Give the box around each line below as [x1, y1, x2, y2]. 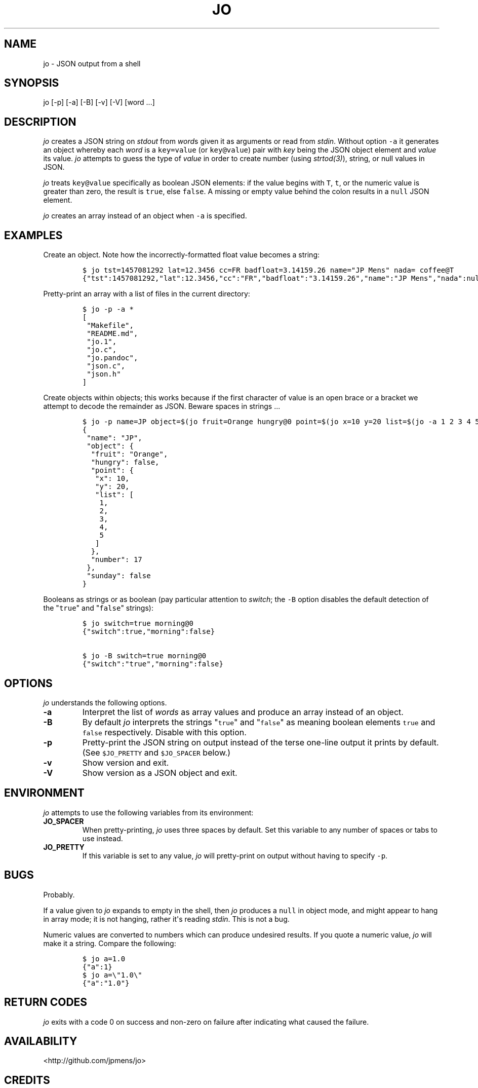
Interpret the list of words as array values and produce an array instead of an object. [82, 706, 404, 717]
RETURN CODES [4, 996, 88, 1009]
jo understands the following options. [43, 698, 167, 707]
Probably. [43, 890, 75, 899]
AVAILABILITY [4, 1034, 77, 1047]
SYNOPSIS [4, 77, 59, 90]
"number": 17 [91, 555, 142, 564]
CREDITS [4, 1073, 50, 1086]
